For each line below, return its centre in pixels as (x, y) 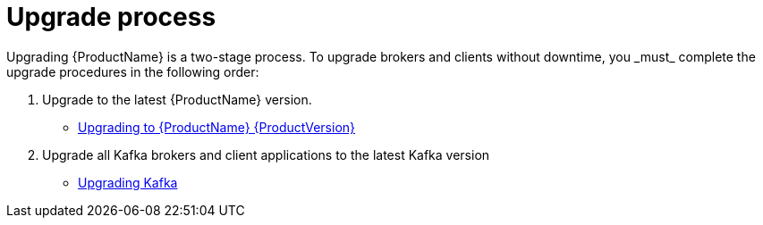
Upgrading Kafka (128, 182)
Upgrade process (111, 17)
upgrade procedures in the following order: (133, 71)
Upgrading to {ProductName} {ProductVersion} (217, 127)
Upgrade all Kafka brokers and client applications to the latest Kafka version (266, 154)
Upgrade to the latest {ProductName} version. (177, 99)
